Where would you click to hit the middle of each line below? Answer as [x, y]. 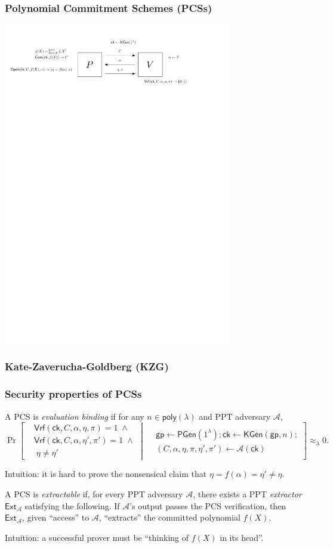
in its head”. [242, 537]
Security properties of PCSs [73, 394]
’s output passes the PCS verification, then [208, 505]
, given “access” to [56, 517]
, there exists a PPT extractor [247, 494]
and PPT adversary [235, 416]
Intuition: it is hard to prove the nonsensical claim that [106, 474]
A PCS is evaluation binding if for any [75, 416]
